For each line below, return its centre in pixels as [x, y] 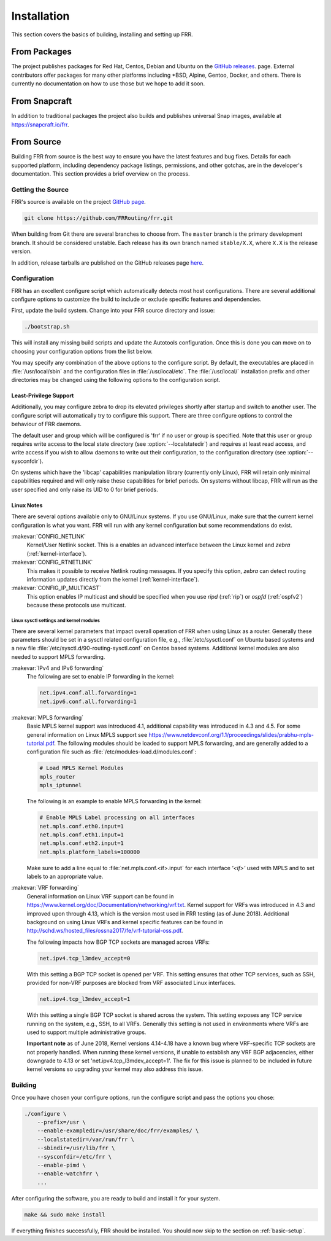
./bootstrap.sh [47, 327]
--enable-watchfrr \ [68, 1174]
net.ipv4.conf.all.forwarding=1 [88, 693]
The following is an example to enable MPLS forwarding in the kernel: [114, 801]
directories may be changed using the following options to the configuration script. [116, 379]
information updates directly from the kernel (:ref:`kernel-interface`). [113, 579]
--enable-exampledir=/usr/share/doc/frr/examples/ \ [118, 1131]
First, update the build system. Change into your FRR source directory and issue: [113, 311]
